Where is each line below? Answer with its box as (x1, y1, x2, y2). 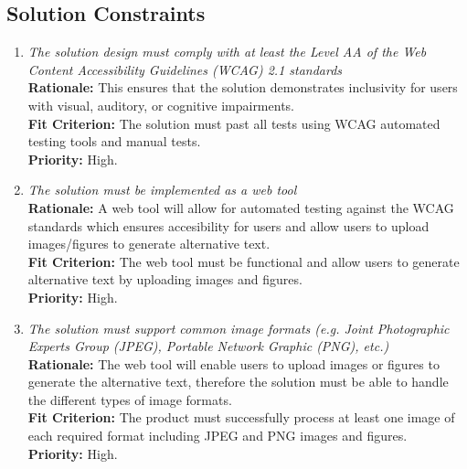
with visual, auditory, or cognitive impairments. (27, 95, 294, 114)
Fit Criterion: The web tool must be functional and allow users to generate (27, 251, 460, 271)
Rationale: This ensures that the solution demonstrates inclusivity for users (27, 78, 458, 97)
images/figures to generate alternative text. (27, 234, 271, 253)
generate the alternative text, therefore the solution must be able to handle (27, 372, 449, 391)
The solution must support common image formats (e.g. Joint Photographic (27, 318, 450, 337)
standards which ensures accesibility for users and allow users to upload (27, 216, 430, 235)
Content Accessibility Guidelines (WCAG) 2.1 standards (27, 59, 343, 79)
